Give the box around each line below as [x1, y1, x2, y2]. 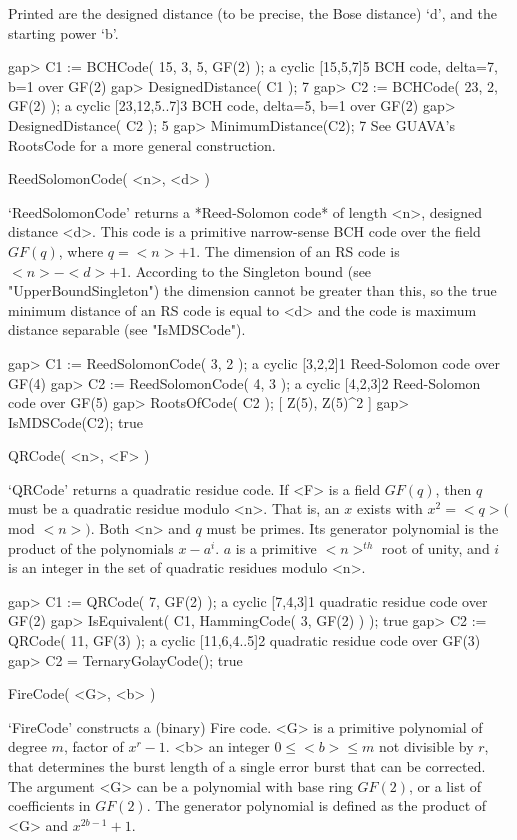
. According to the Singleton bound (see [127, 260, 372, 281]
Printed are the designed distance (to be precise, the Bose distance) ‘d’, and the [8, 3, 497, 23]
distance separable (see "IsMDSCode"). [8, 319, 246, 340]
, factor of [63, 736, 124, 757]
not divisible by [378, 736, 474, 757]
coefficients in [8, 795, 91, 816]
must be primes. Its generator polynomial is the [206, 518, 499, 539]
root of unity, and [381, 537, 490, 558]
